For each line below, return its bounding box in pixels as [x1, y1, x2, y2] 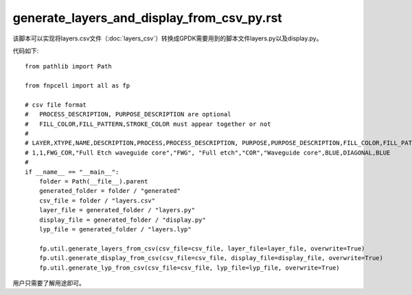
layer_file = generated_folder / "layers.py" [38, 206, 196, 214]
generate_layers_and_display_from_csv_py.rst [12, 10, 283, 25]
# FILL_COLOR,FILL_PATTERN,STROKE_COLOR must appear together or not [25, 120, 271, 128]
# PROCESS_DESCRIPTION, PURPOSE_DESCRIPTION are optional [25, 110, 231, 118]
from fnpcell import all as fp [25, 82, 130, 90]
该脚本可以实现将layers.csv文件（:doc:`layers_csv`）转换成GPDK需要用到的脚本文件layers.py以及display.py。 [12, 34, 323, 42]
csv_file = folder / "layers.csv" [38, 196, 156, 205]
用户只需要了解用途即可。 [12, 279, 85, 287]
